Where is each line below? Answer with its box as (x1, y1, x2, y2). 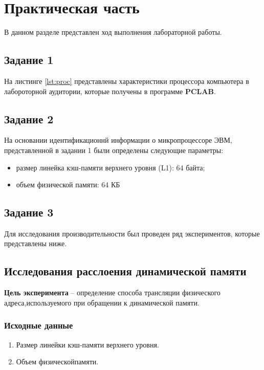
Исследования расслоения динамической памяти (4, 263, 247, 279)
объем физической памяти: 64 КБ (16, 179, 120, 190)
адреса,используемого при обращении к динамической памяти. (4, 297, 200, 308)
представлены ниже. (4, 238, 67, 249)
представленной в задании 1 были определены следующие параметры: (4, 144, 224, 155)
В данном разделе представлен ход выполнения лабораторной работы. (4, 27, 222, 37)
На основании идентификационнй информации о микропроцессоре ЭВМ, (4, 135, 232, 145)
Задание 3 (4, 204, 54, 220)
